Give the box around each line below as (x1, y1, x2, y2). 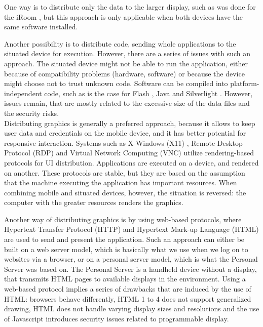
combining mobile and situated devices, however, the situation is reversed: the (4, 187, 246, 197)
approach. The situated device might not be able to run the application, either (4, 58, 248, 68)
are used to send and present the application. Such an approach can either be (4, 234, 245, 244)
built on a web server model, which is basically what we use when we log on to (4, 243, 248, 254)
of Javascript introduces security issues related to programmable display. (4, 313, 229, 323)
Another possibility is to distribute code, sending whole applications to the (4, 38, 236, 49)
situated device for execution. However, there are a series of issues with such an (4, 48, 250, 59)
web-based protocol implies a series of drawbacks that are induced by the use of (4, 283, 251, 294)
